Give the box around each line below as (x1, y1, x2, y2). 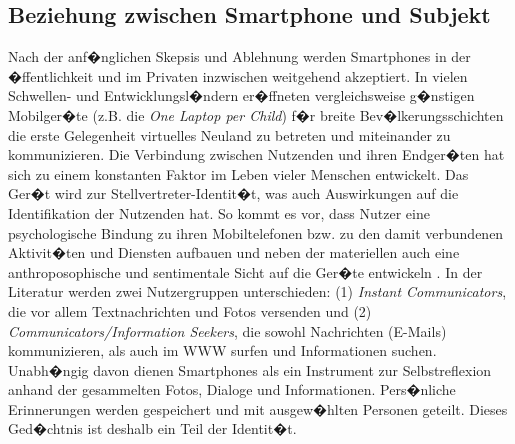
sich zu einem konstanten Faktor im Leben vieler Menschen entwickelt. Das (8, 163, 469, 184)
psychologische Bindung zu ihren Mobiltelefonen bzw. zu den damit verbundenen (8, 222, 504, 243)
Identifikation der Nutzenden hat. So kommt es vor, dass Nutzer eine (8, 202, 430, 223)
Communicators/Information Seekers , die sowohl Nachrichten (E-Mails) (8, 320, 447, 341)
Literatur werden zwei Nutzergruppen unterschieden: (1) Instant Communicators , (8, 281, 507, 302)
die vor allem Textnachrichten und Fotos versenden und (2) (8, 300, 372, 321)
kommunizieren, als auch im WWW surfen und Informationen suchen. (8, 340, 437, 361)
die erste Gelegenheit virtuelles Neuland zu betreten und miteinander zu (8, 124, 451, 145)
